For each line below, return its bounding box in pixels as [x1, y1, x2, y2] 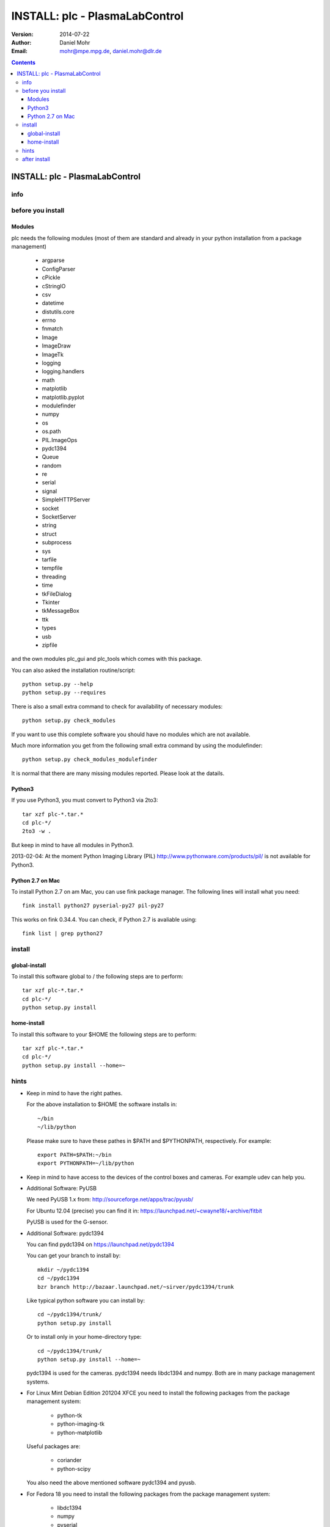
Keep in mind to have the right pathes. [26, 1089, 123, 1096]
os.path [42, 428, 61, 435]
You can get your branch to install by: [26, 1252, 121, 1259]
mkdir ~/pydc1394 [37, 1266, 89, 1273]
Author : [11, 38, 32, 46]
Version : [11, 31, 34, 38]
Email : [11, 48, 28, 55]
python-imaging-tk [57, 1420, 105, 1427]
